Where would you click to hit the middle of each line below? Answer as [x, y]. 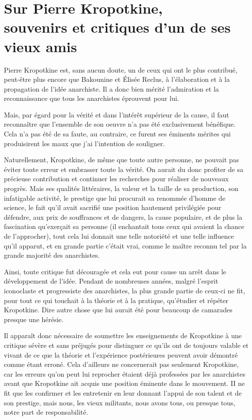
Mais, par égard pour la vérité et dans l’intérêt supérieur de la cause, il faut [117, 114]
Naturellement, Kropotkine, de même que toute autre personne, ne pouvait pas [122, 160]
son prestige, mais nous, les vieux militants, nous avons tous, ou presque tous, [120, 402]
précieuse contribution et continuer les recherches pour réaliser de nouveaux [116, 179]
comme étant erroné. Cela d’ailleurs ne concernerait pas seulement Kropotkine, [121, 364]
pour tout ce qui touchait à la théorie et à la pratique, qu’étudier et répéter [116, 300]
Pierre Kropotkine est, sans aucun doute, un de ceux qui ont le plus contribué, [121, 69]
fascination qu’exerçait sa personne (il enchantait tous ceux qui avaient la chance [124, 226]
